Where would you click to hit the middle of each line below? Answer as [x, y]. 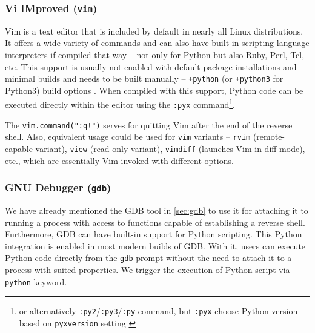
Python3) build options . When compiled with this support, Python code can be [154, 90]
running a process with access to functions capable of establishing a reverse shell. [155, 222]
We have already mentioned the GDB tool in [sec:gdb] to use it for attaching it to [157, 210]
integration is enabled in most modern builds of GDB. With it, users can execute [155, 246]
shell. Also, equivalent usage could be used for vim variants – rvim [128, 137]
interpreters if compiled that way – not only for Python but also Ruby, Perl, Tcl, [155, 54]
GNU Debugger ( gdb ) [58, 187]
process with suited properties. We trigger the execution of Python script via [148, 270]
